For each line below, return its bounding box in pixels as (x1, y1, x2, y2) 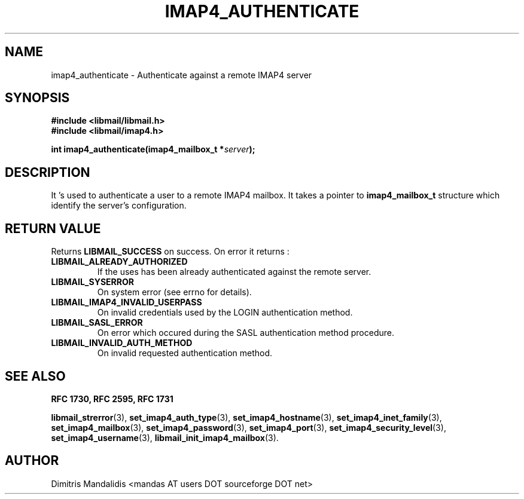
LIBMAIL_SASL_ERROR (51, 317, 143, 328)
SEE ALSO (5, 368, 66, 384)
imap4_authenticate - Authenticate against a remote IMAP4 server (51, 69, 312, 80)
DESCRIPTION (5, 164, 90, 180)
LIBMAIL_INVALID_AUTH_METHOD (51, 338, 193, 348)
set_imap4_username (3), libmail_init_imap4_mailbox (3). (51, 432, 279, 443)
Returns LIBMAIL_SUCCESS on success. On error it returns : (51, 246, 290, 257)
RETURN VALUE (5, 221, 101, 236)
